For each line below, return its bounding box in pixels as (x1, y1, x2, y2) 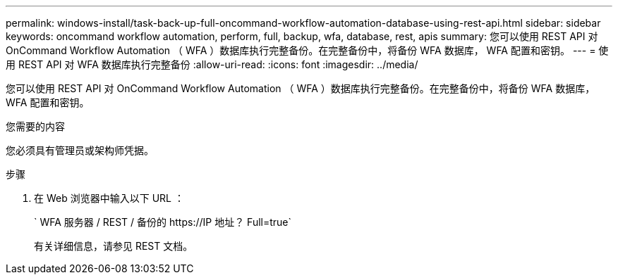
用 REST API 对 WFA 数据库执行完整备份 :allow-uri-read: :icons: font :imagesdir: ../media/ (6, 58, 418, 70)
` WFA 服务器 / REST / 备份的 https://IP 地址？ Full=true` (34, 216, 292, 228)
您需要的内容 (6, 120, 65, 132)
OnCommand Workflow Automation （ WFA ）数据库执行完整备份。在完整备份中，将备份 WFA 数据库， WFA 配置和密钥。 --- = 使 (6, 44, 609, 56)
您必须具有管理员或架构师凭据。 (6, 144, 154, 156)
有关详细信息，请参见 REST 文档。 (34, 240, 193, 252)
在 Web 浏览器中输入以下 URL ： (34, 192, 184, 204)
